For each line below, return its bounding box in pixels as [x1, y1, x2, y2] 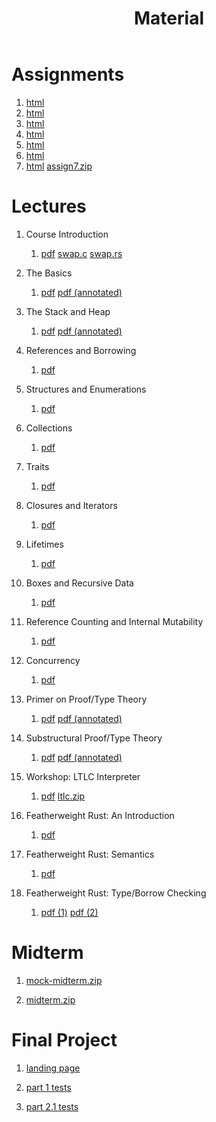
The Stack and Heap [25, 305, 111, 317]
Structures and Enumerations [25, 383, 147, 395]
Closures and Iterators [25, 499, 118, 511]
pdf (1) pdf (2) [40, 906, 99, 918]
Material [134, 7, 204, 30]
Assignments [11, 63, 125, 86]
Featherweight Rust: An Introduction [25, 809, 175, 821]
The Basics [25, 267, 73, 279]
